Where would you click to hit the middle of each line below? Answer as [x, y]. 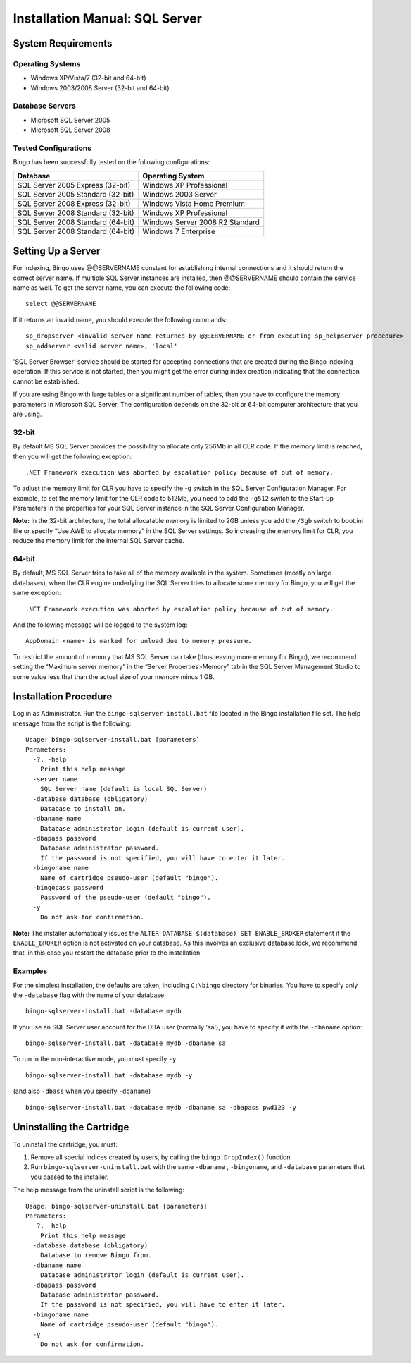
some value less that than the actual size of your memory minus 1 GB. [114, 676]
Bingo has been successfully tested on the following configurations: [112, 162]
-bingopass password [68, 888]
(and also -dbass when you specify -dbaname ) [82, 1091]
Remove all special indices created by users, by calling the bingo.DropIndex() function [160, 1157]
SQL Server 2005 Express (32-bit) [74, 185]
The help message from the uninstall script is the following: [99, 1190]
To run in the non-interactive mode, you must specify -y [95, 1059]
